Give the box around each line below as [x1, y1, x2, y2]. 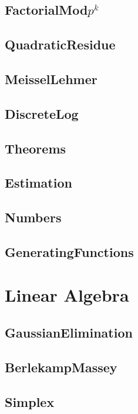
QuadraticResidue [5, 35, 116, 54]
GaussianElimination [5, 323, 133, 342]
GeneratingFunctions [5, 242, 134, 261]
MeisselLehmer [5, 69, 97, 88]
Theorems [5, 139, 66, 157]
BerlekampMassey [5, 358, 117, 376]
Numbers [5, 208, 62, 226]
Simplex [5, 392, 55, 410]
